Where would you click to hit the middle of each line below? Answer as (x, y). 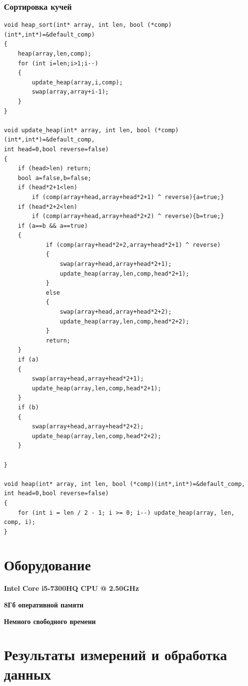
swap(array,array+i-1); (70, 92)
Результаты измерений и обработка (116, 655)
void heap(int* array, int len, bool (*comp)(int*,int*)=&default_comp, (124, 484)
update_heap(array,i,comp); (77, 82)
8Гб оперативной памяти (44, 605)
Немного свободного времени (50, 621)
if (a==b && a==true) (53, 226)
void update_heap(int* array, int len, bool (77, 130)
